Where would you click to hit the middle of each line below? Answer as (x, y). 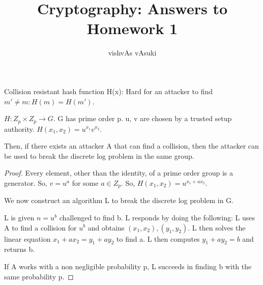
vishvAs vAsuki (132, 53)
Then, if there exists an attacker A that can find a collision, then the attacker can (131, 146)
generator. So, (26, 182)
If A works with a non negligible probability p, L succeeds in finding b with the (128, 266)
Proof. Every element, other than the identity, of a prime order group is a (119, 173)
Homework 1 (132, 28)
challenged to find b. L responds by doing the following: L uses (157, 217)
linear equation (27, 238)
